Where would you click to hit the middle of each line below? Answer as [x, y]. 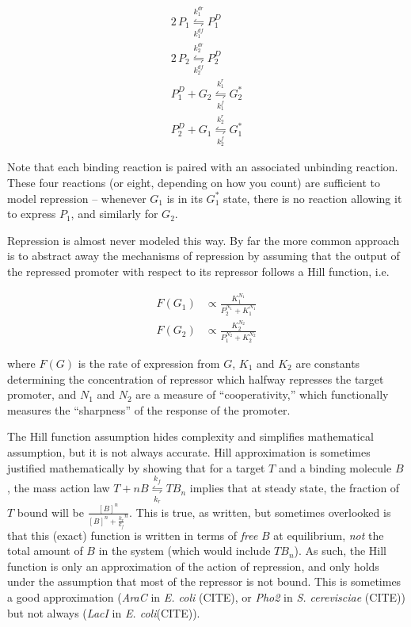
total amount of [45, 551]
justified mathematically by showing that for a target [136, 467]
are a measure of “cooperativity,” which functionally [262, 394]
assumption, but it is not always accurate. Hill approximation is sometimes [189, 451]
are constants [328, 363]
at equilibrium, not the [329, 535]
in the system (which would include [185, 551]
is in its [185, 198]
